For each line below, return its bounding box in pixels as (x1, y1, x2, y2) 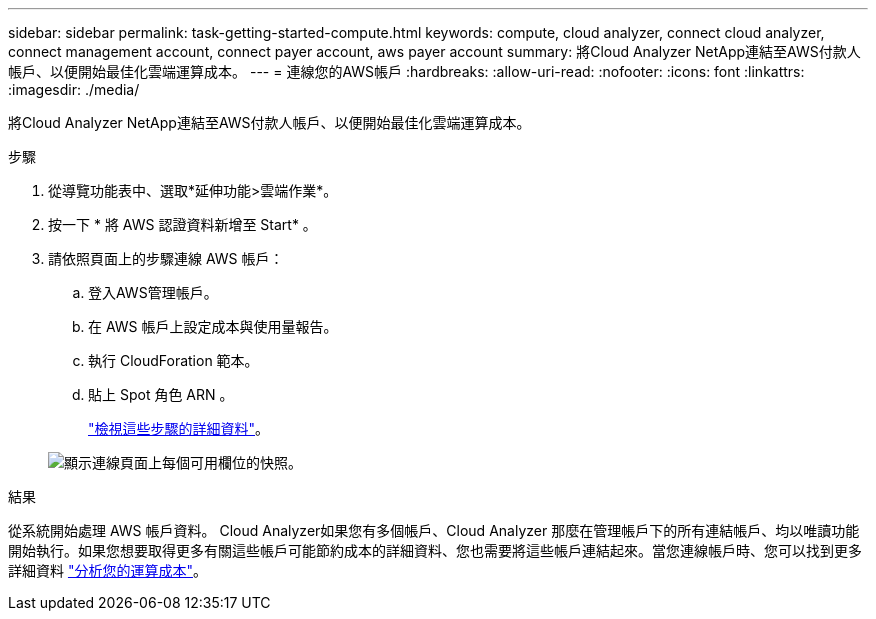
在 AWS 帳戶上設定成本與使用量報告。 (88, 318, 338, 335)
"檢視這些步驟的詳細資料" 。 (88, 420, 270, 437)
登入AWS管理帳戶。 (88, 284, 218, 301)
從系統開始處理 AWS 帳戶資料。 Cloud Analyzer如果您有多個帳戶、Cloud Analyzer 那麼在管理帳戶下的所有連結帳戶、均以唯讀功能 (8, 522, 860, 539)
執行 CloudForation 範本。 (88, 352, 259, 369)
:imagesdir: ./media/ (8, 81, 140, 98)
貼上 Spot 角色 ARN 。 (88, 386, 234, 403)
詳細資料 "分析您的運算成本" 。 (8, 562, 207, 579)
